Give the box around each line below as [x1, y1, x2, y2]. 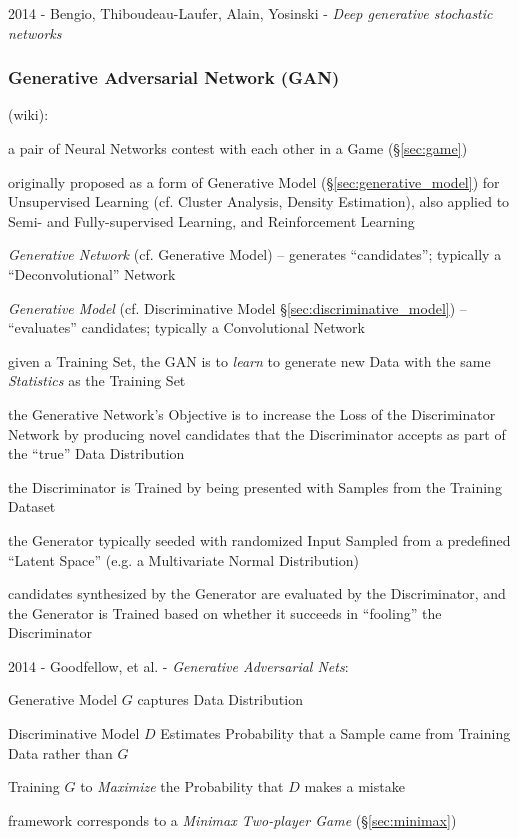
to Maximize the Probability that [80, 776, 284, 797]
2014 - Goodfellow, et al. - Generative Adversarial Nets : [8, 655, 349, 676]
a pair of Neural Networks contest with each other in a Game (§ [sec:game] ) [8, 138, 468, 158]
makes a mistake [304, 776, 405, 797]
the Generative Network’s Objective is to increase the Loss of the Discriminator [8, 403, 496, 424]
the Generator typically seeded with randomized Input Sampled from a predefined [8, 529, 511, 550]
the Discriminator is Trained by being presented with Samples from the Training [8, 476, 502, 497]
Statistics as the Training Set [8, 370, 186, 391]
